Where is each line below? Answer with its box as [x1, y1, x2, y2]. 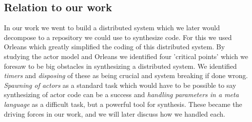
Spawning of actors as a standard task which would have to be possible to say [4, 80, 236, 90]
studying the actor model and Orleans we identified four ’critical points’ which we [4, 51, 248, 61]
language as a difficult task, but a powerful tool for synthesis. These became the [4, 99, 242, 109]
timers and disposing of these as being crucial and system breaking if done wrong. [4, 70, 248, 81]
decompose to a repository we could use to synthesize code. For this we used [4, 32, 232, 42]
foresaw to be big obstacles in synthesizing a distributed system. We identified [4, 61, 237, 71]
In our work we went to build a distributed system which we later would [4, 22, 220, 33]
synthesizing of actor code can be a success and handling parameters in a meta [4, 89, 239, 100]
